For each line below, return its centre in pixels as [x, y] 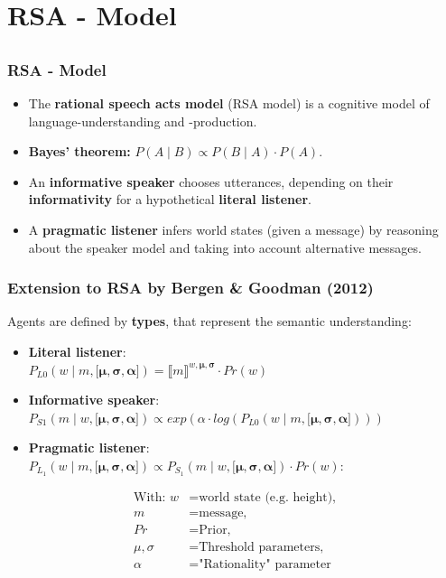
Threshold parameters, [261, 547]
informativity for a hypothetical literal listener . [170, 199]
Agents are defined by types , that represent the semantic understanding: [209, 321]
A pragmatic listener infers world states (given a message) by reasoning [233, 230]
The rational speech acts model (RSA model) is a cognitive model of [229, 103]
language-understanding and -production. [143, 121]
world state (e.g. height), [267, 497]
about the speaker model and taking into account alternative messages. [225, 247]
